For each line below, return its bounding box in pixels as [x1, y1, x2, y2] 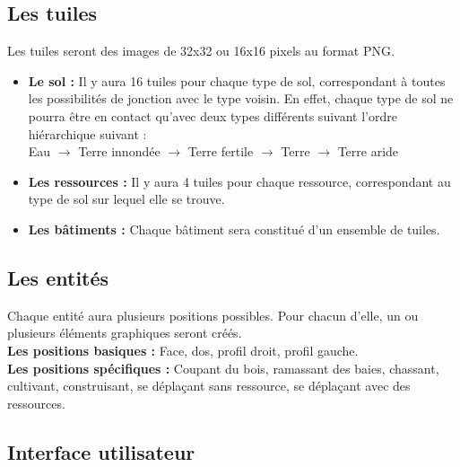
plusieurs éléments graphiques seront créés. [7, 323, 242, 342]
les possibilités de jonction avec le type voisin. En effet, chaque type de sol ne [28, 89, 454, 108]
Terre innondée [78, 142, 161, 161]
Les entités [7, 263, 109, 291]
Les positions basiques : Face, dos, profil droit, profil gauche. [7, 340, 359, 359]
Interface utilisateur [7, 437, 195, 465]
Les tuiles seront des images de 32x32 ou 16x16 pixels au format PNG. [7, 41, 395, 60]
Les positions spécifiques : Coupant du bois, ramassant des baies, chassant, [7, 358, 439, 377]
